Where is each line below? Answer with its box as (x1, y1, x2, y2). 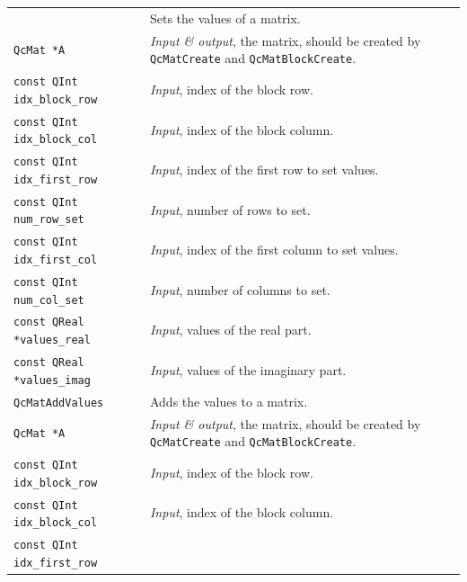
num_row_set (13, 213, 84, 227)
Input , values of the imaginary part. (149, 360, 347, 379)
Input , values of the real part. (149, 320, 312, 339)
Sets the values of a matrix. (149, 8, 301, 27)
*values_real (13, 334, 91, 347)
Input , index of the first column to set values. (149, 240, 399, 259)
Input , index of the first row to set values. (149, 160, 379, 179)
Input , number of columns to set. (149, 280, 330, 299)
